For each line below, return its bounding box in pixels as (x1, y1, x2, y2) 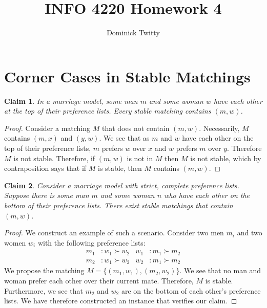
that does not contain (101, 122, 170, 133)
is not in (127, 152, 153, 163)
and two (237, 227, 262, 238)
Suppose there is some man (4, 190, 89, 201)
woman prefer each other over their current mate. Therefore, (4, 275, 194, 285)
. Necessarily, (199, 122, 240, 133)
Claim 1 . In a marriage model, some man (4, 95, 138, 106)
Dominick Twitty (107, 27, 160, 38)
